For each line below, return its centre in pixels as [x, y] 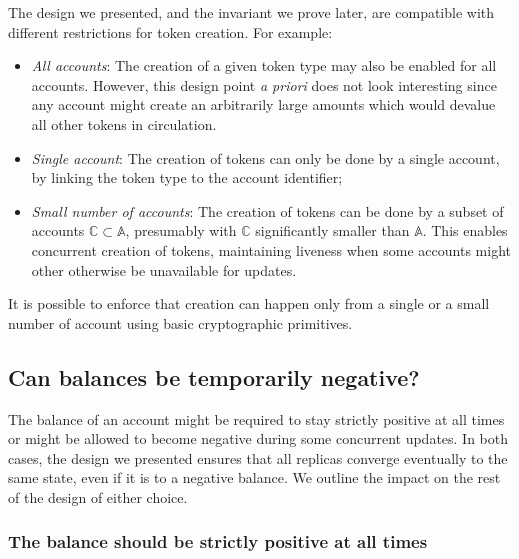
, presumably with [181, 230]
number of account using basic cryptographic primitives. [180, 322]
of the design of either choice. [98, 496]
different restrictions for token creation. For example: [170, 31]
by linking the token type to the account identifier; [187, 177]
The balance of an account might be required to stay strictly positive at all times [256, 418]
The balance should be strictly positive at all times [218, 541]
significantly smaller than [332, 230]
